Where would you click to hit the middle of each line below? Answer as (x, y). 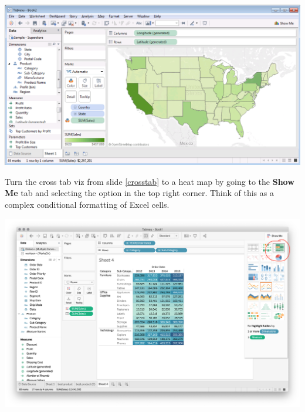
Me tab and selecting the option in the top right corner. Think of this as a (139, 193)
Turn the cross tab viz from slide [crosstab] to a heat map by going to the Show (150, 181)
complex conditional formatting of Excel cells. (87, 204)
